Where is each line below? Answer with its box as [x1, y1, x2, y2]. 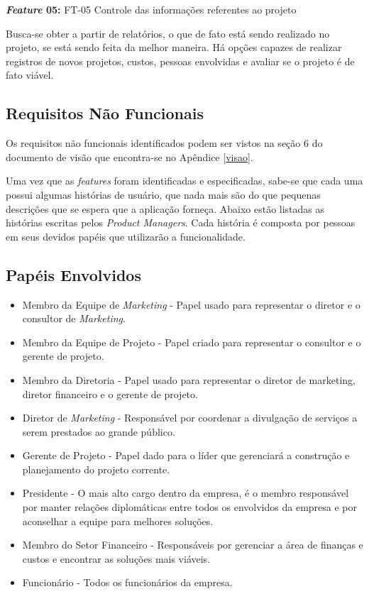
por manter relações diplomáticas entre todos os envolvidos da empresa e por [22, 500, 358, 515]
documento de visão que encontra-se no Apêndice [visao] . [6, 149, 253, 164]
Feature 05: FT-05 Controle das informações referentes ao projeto [6, 2, 297, 16]
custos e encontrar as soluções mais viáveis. [22, 551, 211, 566]
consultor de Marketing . [22, 311, 126, 326]
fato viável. [6, 67, 54, 82]
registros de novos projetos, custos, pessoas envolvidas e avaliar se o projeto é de [6, 53, 355, 68]
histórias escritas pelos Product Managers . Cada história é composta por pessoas [6, 215, 356, 230]
